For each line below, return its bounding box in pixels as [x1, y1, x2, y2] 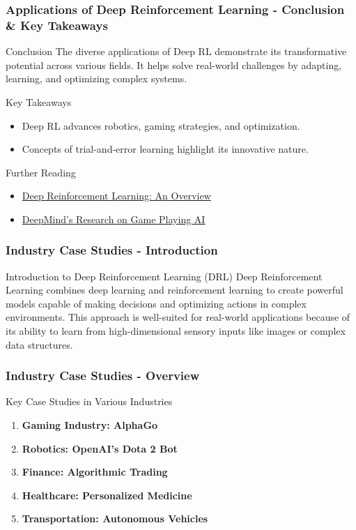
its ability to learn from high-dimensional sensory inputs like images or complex [6, 324, 346, 338]
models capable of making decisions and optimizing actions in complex [6, 296, 307, 310]
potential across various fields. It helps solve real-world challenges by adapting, [6, 57, 342, 72]
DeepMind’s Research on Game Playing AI [22, 211, 206, 226]
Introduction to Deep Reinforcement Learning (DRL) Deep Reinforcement [6, 268, 323, 283]
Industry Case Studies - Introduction [6, 241, 218, 259]
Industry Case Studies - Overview [6, 367, 200, 384]
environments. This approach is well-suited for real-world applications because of [6, 310, 350, 324]
